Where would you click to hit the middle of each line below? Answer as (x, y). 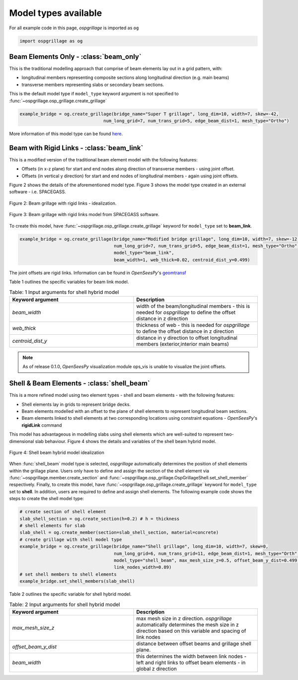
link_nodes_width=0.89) (143, 567)
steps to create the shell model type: (47, 499)
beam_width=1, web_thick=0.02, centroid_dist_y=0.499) (182, 260)
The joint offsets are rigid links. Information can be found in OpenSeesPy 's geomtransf (98, 273)
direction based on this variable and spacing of (191, 631)
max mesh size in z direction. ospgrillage (184, 618)
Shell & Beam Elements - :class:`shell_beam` (79, 383)
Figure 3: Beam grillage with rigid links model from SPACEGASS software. (84, 215)
